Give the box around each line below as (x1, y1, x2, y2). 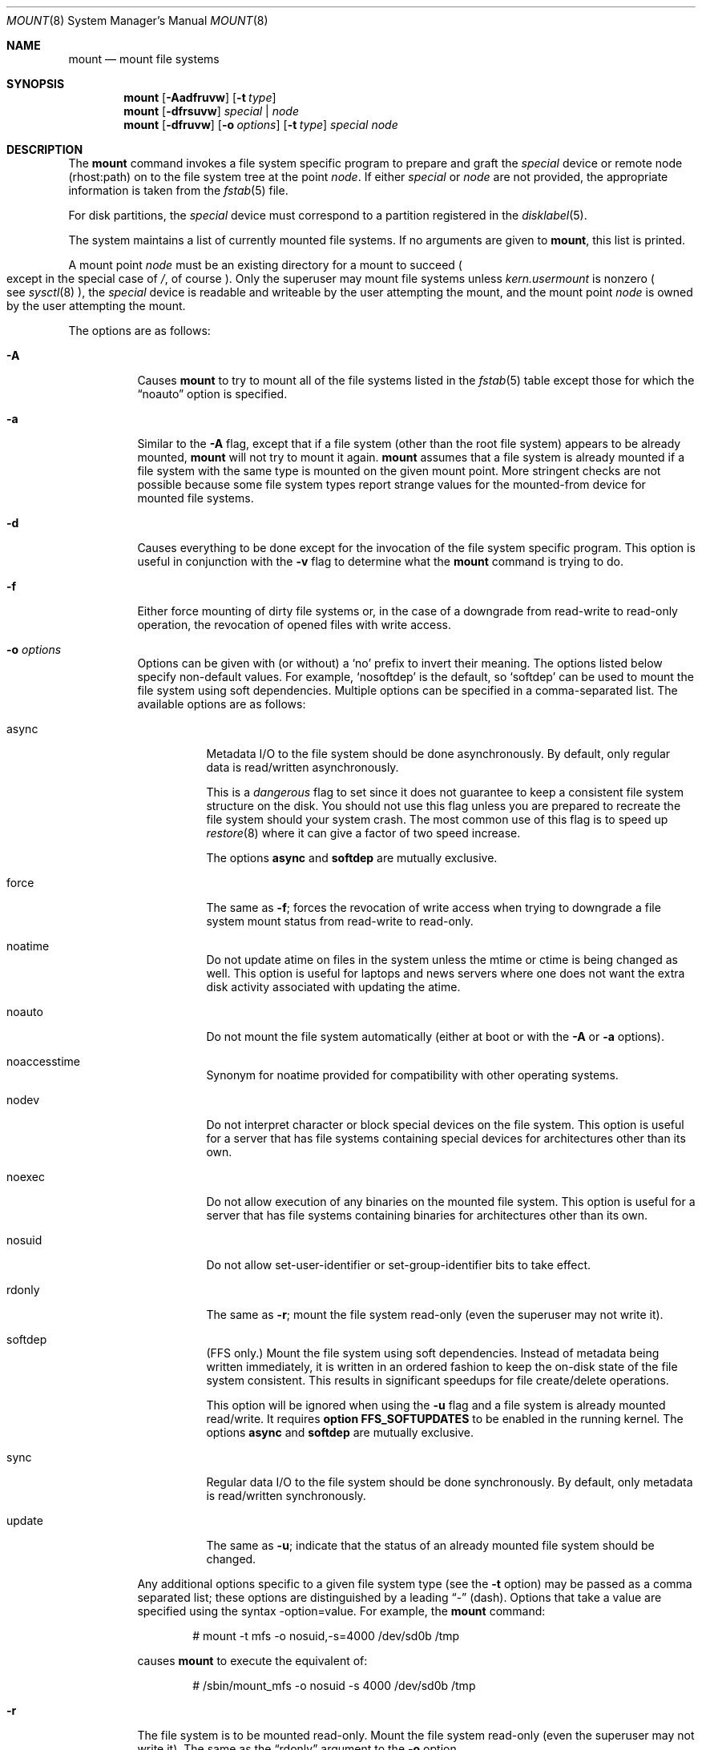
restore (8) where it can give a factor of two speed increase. (206, 826, 521, 840)
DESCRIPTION (6, 143, 83, 156)
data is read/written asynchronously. (206, 760, 399, 774)
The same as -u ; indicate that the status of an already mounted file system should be (206, 1538, 655, 1552)
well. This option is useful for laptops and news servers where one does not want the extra (206, 966, 685, 980)
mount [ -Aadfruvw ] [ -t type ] (123, 91, 276, 104)
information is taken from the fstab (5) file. (68, 183, 288, 197)
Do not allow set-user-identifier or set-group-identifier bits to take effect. (206, 1258, 591, 1272)
